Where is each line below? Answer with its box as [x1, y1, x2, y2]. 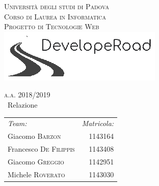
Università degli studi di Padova [4, 1, 109, 11]
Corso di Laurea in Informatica [4, 11, 107, 22]
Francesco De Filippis [8, 143, 75, 154]
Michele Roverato [8, 169, 65, 179]
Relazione [7, 99, 38, 110]
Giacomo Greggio [8, 156, 64, 167]
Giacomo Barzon [8, 131, 61, 141]
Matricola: [82, 118, 114, 129]
